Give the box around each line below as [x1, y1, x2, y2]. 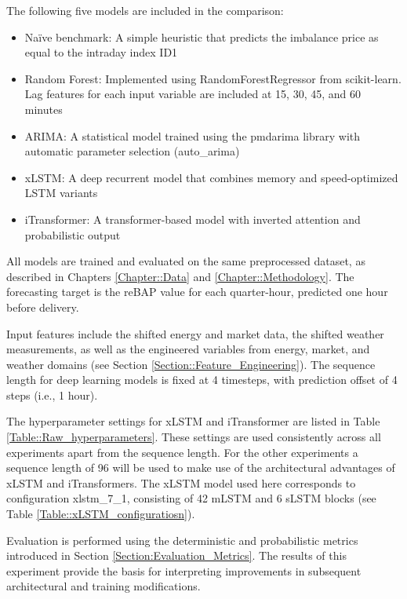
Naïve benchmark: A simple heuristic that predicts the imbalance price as [24, 28, 379, 45]
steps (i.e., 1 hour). [6, 386, 98, 403]
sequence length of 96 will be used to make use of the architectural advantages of [6, 459, 395, 476]
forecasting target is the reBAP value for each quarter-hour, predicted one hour [6, 283, 388, 300]
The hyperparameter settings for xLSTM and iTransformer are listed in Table [6, 413, 380, 429]
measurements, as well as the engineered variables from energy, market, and [6, 341, 370, 357]
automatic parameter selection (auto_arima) [24, 143, 240, 159]
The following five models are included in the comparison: [6, 2, 284, 18]
